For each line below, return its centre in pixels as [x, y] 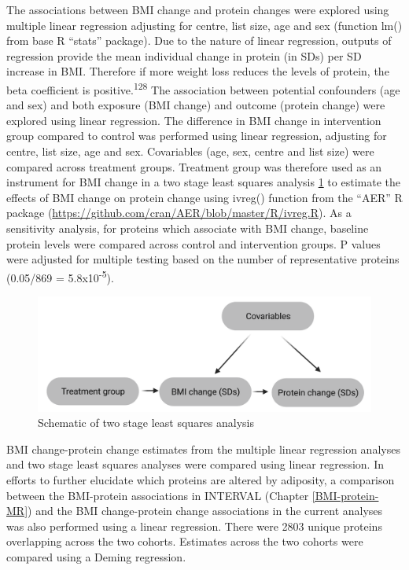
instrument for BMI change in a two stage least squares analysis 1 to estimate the [203, 182]
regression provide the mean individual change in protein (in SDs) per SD [184, 55]
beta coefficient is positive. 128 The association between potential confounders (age [203, 88]
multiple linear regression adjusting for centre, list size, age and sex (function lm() [204, 25]
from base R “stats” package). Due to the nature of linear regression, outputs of [199, 40]
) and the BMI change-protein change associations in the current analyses [205, 511]
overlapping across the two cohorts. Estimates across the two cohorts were [185, 541]
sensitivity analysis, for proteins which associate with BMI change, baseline [188, 228]
